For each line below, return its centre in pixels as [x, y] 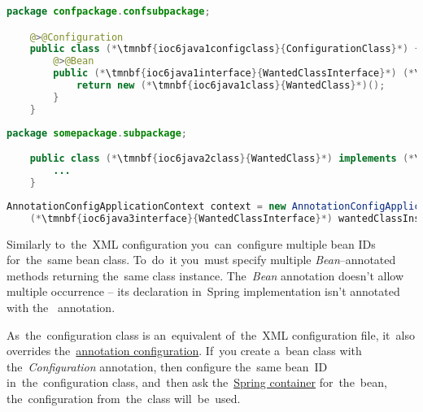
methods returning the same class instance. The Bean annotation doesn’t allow [205, 275]
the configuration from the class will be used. [124, 398]
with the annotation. [61, 307]
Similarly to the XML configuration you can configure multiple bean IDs [191, 243]
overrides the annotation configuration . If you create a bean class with [184, 351]
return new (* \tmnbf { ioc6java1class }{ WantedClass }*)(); [231, 86]
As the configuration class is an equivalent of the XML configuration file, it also [211, 334]
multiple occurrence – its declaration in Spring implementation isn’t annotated [203, 291]
